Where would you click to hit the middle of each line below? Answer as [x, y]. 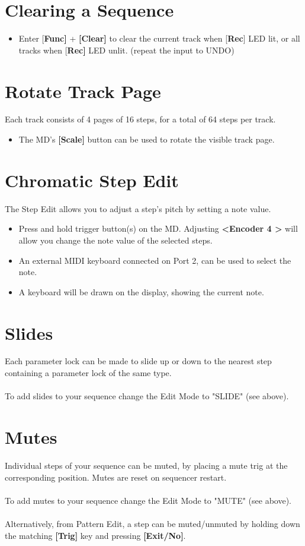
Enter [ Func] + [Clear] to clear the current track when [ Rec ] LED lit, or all [159, 38]
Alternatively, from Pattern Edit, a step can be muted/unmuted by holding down [152, 523]
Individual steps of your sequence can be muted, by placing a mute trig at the [146, 465]
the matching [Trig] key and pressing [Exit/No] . [95, 535]
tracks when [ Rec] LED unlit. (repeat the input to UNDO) [126, 50]
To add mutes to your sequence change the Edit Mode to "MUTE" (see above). [148, 500]
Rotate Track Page [83, 91]
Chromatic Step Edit [92, 180]
